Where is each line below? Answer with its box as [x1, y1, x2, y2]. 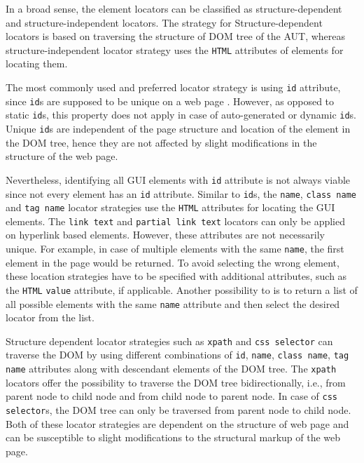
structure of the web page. [6, 149, 118, 163]
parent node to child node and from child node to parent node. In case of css [6, 389, 337, 403]
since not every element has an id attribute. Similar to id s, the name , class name [6, 186, 357, 201]
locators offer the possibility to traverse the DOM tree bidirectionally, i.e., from [6, 375, 346, 389]
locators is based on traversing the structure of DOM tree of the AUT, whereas [6, 29, 346, 43]
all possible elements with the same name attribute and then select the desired [6, 296, 340, 311]
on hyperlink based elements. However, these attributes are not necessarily [6, 227, 325, 242]
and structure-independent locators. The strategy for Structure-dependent [6, 15, 323, 29]
